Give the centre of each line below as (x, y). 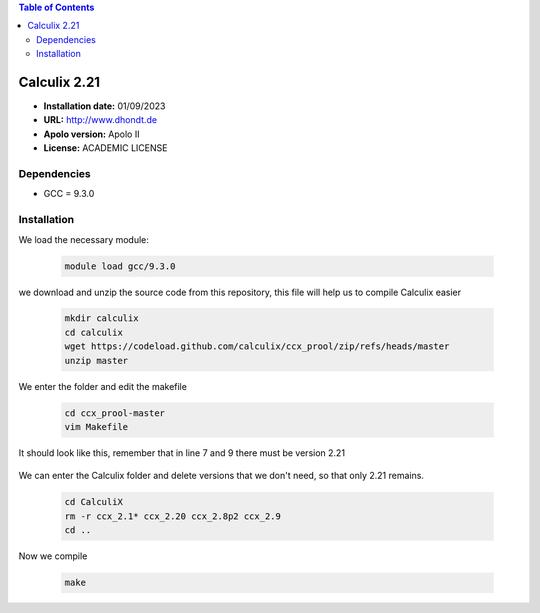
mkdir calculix (101, 318)
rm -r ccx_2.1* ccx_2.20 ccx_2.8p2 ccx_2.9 (173, 516)
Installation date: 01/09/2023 (104, 106)
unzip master (96, 360)
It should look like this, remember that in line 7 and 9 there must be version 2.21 (181, 453)
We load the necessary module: (84, 239)
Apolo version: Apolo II (91, 134)
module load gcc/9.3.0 (120, 266)
